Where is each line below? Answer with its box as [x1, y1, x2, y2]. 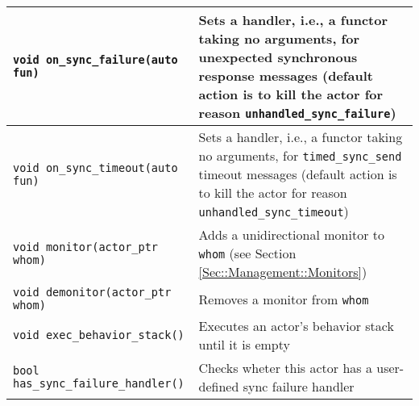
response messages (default [198, 66, 373, 85]
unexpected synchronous [198, 48, 358, 66]
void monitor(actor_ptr [13, 240, 159, 253]
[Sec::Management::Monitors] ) [198, 262, 367, 281]
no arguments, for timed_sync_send [198, 146, 402, 165]
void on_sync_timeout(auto [13, 161, 178, 174]
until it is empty [198, 335, 290, 354]
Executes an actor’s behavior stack [198, 316, 394, 335]
